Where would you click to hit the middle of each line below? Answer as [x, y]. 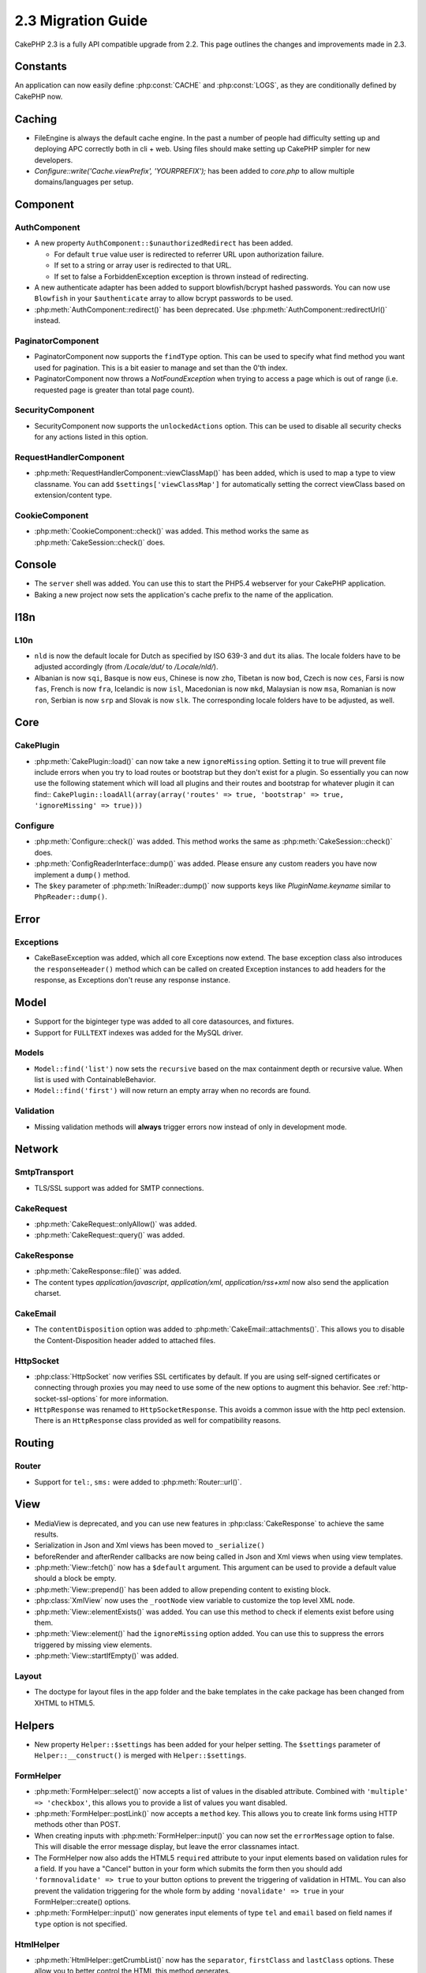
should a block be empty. [75, 1578]
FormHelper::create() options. [82, 1902]
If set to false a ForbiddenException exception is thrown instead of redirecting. [181, 276]
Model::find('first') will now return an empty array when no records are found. [173, 1091]
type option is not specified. [81, 1924]
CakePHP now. [39, 96]
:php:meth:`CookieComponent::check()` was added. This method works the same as [172, 531]
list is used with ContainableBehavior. [95, 1080]
